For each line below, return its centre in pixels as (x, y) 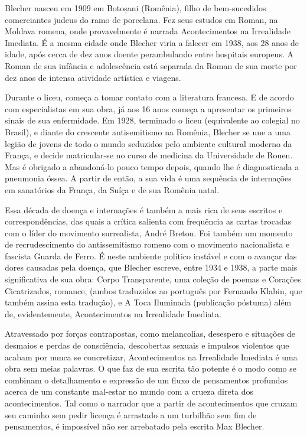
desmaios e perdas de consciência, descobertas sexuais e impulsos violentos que (147, 345)
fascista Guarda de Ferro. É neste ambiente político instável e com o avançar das (151, 256)
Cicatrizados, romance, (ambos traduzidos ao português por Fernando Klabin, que (153, 290)
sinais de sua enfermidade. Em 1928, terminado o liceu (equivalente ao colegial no (152, 120)
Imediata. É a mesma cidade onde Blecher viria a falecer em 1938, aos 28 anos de (152, 42)
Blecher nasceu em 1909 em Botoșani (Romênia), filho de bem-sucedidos (135, 8)
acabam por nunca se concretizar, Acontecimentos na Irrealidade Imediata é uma (151, 357)
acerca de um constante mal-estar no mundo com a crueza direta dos (129, 391)
